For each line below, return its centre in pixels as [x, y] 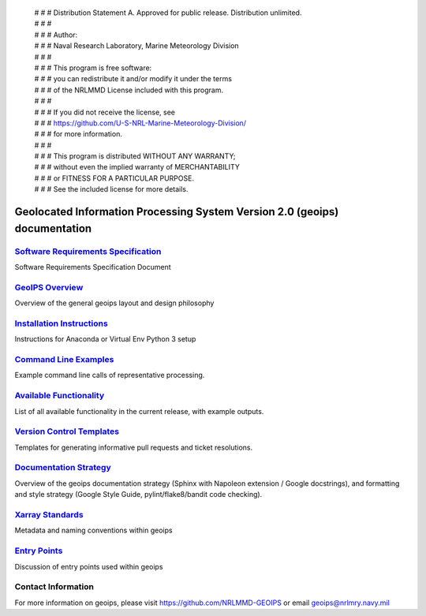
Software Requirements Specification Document [93, 267]
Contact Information [54, 587]
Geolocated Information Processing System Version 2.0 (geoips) [177, 212]
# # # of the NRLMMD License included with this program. [129, 90]
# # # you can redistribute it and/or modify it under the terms [133, 79]
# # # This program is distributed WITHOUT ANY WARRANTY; [135, 156]
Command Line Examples [64, 360]
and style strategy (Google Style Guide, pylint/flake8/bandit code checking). [138, 495]
